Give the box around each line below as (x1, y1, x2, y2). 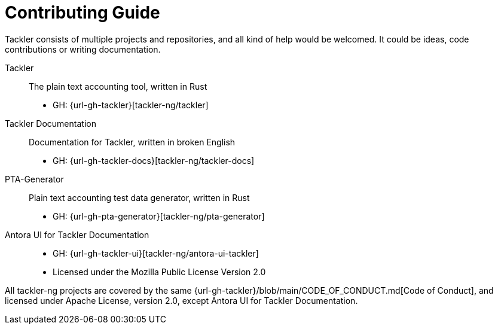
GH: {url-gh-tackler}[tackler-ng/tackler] (53, 99, 209, 110)
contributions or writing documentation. (5, 44, 161, 54)
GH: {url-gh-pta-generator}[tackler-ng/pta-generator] (53, 211, 265, 221)
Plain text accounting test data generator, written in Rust (29, 192, 250, 203)
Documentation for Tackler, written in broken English (29, 136, 236, 147)
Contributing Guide (5, 2, 160, 23)
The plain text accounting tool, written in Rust (29, 81, 207, 92)
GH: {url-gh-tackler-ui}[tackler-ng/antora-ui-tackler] (53, 248, 259, 258)
